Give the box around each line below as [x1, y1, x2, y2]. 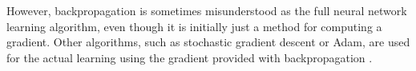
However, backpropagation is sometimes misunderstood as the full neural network [6, 2, 407, 18]
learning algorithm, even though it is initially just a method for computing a [6, 18, 382, 34]
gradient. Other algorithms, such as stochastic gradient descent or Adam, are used [6, 34, 410, 50]
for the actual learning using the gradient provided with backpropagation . [6, 49, 373, 65]
